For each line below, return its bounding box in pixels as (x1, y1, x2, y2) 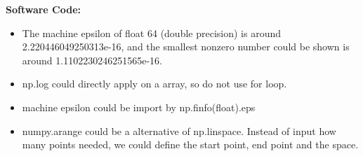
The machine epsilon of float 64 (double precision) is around (22, 25, 282, 40)
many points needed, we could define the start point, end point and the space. (22, 137, 359, 152)
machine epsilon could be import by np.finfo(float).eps (22, 99, 256, 114)
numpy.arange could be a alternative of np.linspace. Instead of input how (22, 123, 336, 138)
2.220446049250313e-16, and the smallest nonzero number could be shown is (22, 39, 350, 54)
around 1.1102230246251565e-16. (22, 52, 162, 67)
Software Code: (6, 2, 81, 16)
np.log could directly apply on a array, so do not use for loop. (22, 76, 287, 91)
